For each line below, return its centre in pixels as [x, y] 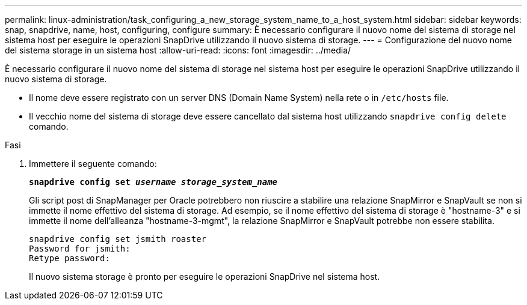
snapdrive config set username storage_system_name [153, 182]
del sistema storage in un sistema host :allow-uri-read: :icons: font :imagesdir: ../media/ [178, 50]
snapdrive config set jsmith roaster [118, 239]
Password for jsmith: [80, 249]
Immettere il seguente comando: [93, 164]
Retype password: [69, 258]
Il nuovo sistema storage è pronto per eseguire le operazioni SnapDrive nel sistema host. [205, 276]
